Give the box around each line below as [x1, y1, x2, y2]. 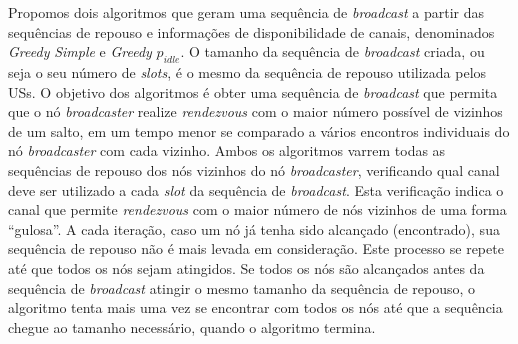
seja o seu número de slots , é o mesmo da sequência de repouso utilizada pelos [8, 61, 487, 82]
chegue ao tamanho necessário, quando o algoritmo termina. [8, 316, 376, 337]
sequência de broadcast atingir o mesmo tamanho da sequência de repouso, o [8, 277, 476, 298]
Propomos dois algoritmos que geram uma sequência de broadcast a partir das [8, 2, 485, 22]
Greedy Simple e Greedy [8, 41, 152, 62]
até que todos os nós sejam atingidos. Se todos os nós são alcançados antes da [8, 257, 485, 278]
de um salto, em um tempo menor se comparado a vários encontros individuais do [8, 120, 510, 141]
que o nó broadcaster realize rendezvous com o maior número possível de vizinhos [8, 101, 503, 122]
